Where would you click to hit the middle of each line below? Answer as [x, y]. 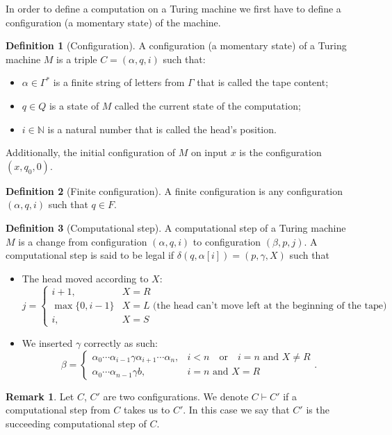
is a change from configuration [83, 241]
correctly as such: [121, 342]
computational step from [58, 410]
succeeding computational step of [76, 423]
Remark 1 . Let [40, 396]
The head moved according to [85, 278]
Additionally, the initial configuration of [90, 152]
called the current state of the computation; [208, 105]
